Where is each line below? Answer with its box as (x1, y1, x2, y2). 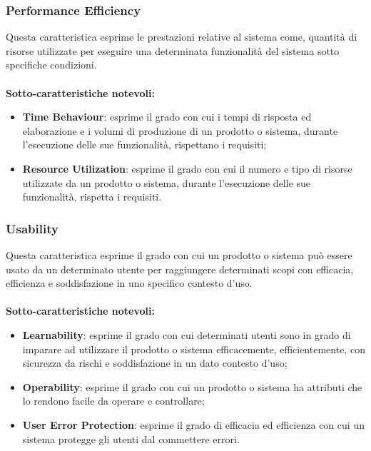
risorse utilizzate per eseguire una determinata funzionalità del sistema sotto (6, 43, 340, 58)
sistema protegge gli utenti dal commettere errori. (22, 431, 240, 446)
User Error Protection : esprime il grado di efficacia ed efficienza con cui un (22, 417, 365, 432)
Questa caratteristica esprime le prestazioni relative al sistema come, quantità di (6, 29, 357, 44)
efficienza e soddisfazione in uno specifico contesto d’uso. (6, 275, 253, 290)
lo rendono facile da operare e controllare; (22, 393, 205, 408)
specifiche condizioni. (6, 57, 97, 72)
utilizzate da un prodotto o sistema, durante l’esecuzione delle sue (22, 175, 311, 190)
